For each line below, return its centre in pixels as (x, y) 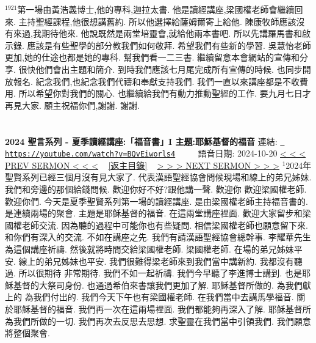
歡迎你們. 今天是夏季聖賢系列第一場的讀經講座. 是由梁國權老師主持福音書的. (156, 201)
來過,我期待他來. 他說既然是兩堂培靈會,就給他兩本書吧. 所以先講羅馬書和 (157, 33)
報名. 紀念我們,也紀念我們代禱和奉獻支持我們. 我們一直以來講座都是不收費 (160, 81)
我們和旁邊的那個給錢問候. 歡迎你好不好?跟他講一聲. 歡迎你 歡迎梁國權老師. (156, 189)
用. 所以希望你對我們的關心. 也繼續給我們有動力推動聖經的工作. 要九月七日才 (158, 93)
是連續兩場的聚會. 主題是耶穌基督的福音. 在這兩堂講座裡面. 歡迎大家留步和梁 (158, 213)
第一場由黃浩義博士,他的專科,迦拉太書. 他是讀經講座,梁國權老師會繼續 (156, 9)
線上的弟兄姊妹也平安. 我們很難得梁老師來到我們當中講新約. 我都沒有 (156, 261)
